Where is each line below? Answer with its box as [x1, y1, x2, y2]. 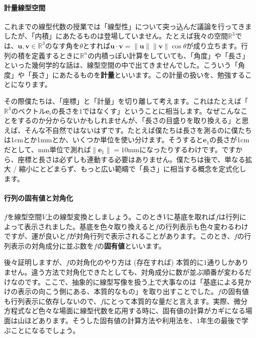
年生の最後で [200, 315, 242, 326]
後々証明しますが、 [4, 257, 66, 267]
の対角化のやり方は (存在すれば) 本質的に [69, 257, 204, 267]
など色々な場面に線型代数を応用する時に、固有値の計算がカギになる [24, 305, 246, 316]
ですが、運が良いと [4, 231, 66, 241]
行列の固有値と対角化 [4, 192, 73, 203]
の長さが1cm [209, 134, 250, 145]
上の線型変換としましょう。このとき [46, 211, 163, 222]
